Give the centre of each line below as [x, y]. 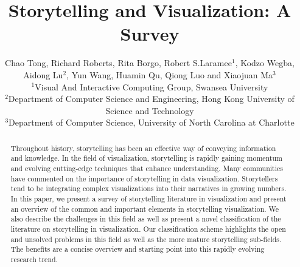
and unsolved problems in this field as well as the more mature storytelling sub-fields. [146, 239]
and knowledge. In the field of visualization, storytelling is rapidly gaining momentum [147, 158]
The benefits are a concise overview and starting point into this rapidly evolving [138, 249]
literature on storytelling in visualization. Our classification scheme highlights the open [148, 228]
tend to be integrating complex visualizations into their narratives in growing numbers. [148, 188]
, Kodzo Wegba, [265, 63]
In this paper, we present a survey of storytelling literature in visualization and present [148, 198]
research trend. [34, 259]
